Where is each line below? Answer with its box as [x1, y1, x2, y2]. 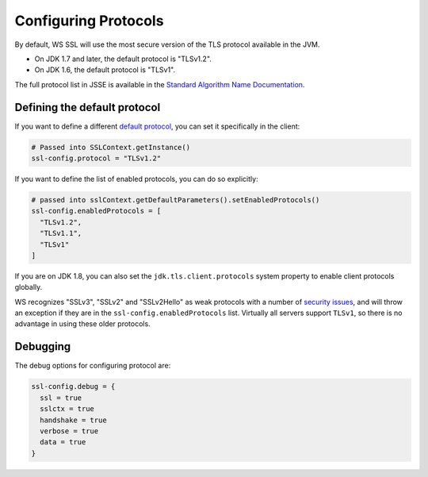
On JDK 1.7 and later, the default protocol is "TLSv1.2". [34, 54, 212, 63]
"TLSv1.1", [40, 229, 82, 238]
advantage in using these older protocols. [14, 319, 151, 329]
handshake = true [40, 415, 107, 425]
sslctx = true [40, 405, 95, 414]
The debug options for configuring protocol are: [14, 361, 171, 371]
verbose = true [40, 426, 99, 436]
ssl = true [40, 393, 82, 402]
